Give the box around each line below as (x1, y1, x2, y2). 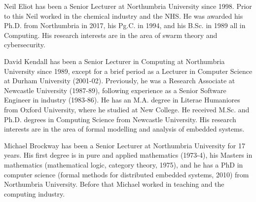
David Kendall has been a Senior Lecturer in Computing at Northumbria (4, 56, 225, 66)
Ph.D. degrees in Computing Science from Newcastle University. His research (4, 114, 236, 124)
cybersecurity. (4, 39, 45, 50)
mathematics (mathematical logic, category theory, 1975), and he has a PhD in (4, 159, 243, 169)
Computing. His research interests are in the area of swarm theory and (4, 30, 218, 40)
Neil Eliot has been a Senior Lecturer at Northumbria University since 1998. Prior (4, 1, 252, 11)
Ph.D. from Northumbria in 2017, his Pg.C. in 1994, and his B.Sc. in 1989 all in (4, 20, 246, 31)
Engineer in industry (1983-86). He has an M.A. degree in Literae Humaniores (4, 95, 240, 105)
